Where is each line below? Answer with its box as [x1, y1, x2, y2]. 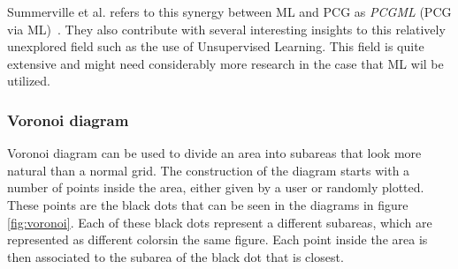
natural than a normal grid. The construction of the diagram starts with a [7, 161, 410, 179]
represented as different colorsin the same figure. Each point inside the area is [7, 230, 428, 249]
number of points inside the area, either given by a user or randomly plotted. [7, 178, 424, 197]
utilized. [7, 71, 51, 90]
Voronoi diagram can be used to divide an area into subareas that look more [7, 144, 422, 162]
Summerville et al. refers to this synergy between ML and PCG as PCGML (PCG [7, 3, 452, 20]
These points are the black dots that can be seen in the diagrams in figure [7, 195, 408, 213]
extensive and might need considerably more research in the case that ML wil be [7, 54, 444, 72]
